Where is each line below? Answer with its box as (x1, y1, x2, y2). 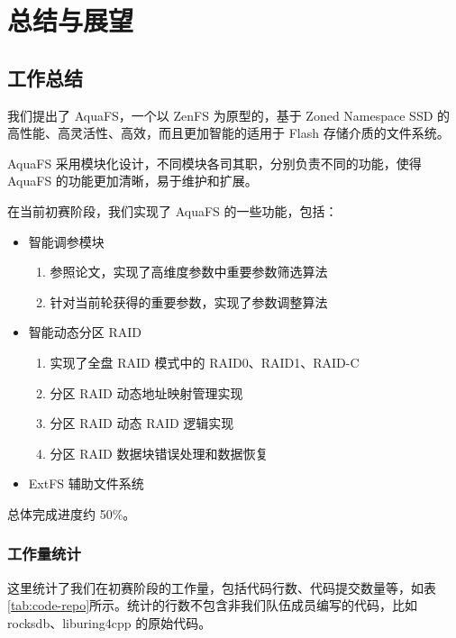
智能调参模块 (28, 232, 105, 251)
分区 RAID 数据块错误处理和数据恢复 (50, 443, 269, 462)
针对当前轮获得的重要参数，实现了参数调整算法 (50, 292, 328, 311)
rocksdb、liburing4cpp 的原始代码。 (7, 613, 212, 632)
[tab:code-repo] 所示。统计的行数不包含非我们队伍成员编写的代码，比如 (7, 596, 418, 615)
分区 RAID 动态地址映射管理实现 (50, 383, 243, 402)
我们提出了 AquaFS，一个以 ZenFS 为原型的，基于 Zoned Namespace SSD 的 (7, 105, 451, 124)
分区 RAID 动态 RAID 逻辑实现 (50, 414, 234, 433)
